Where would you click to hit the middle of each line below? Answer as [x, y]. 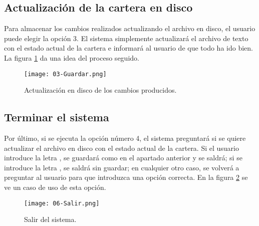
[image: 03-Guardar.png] [65, 74]
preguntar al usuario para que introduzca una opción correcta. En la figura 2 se [126, 177]
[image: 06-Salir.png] [62, 203]
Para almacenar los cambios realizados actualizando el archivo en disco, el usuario [130, 28]
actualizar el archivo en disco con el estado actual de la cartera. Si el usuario [121, 148]
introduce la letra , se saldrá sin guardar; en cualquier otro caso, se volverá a [122, 167]
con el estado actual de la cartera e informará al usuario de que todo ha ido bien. [128, 48]
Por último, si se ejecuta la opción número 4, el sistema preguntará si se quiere [125, 138]
